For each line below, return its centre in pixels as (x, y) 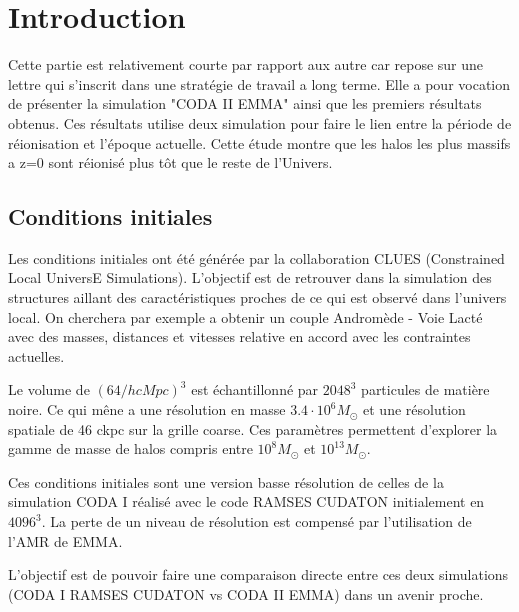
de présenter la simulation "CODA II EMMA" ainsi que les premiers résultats (245, 103)
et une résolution (414, 409)
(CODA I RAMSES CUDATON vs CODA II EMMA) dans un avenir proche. (246, 593)
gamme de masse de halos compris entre (130, 448)
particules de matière (425, 389)
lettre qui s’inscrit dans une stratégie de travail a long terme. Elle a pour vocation (259, 83)
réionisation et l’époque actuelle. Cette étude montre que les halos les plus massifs (259, 142)
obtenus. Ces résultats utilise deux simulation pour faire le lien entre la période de (260, 122)
